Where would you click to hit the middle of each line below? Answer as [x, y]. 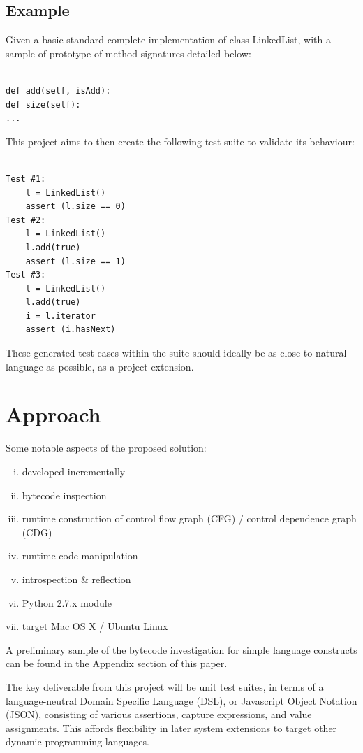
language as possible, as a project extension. [100, 366]
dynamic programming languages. [77, 741]
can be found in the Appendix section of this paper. [117, 663]
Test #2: [26, 220]
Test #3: [26, 275]
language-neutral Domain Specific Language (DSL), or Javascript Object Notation [181, 700]
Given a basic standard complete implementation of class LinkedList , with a [169, 40]
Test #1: [26, 179]
